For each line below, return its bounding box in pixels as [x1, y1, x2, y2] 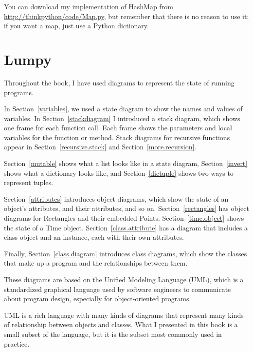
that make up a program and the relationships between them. [4, 258, 188, 268]
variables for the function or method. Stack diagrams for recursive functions [4, 132, 230, 142]
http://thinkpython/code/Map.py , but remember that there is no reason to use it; [4, 11, 249, 21]
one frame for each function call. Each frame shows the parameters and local [4, 123, 232, 133]
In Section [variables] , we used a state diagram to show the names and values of [4, 104, 243, 114]
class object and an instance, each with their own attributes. [4, 232, 184, 242]
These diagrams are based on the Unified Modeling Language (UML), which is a [4, 274, 244, 284]
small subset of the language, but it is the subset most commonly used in [4, 329, 222, 339]
